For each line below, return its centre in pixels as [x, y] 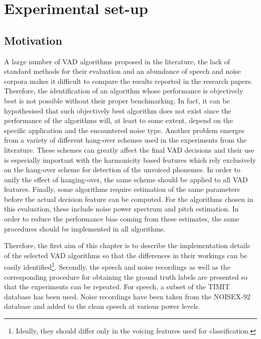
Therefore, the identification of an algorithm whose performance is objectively [124, 91]
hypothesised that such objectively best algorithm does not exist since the [118, 110]
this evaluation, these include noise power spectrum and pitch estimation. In [121, 209]
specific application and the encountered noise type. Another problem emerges [124, 130]
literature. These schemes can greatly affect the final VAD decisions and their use [129, 149]
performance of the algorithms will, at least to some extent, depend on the [119, 120]
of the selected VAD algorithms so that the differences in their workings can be [126, 255]
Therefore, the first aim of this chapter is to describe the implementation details [127, 245]
